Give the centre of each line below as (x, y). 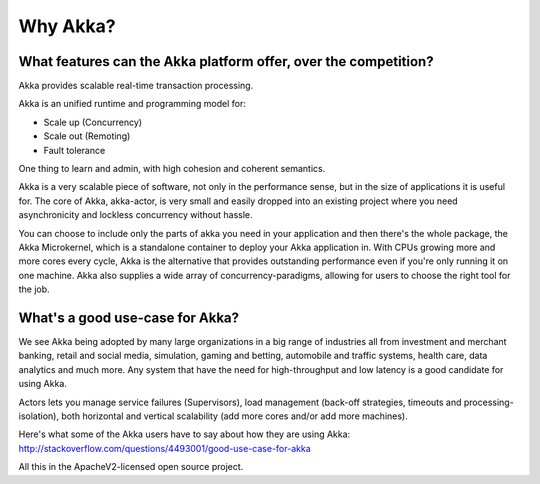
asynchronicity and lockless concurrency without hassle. (136, 215)
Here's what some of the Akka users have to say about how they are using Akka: (184, 434)
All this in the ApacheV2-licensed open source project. (131, 467)
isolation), (39, 416)
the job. (34, 289)
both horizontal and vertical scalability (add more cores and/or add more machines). (235, 416)
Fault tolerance (74, 150)
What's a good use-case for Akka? (129, 317)
